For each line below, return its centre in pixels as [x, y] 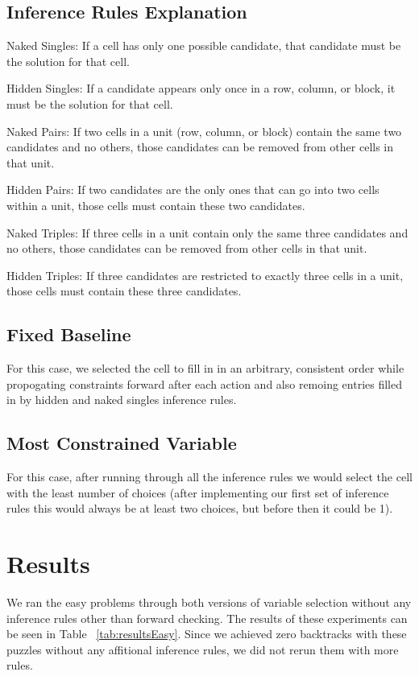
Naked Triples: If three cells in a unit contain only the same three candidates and [207, 232]
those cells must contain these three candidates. [124, 291]
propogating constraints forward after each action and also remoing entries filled [204, 383]
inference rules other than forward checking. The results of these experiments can [207, 618]
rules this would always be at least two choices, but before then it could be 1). [200, 508]
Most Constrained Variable [122, 443]
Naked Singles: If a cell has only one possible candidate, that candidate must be [204, 45]
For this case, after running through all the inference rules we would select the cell [209, 477]
